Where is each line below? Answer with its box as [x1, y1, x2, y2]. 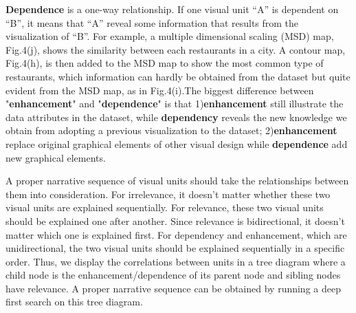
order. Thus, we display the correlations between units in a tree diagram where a [5, 254, 346, 268]
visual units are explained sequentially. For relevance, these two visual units [5, 200, 324, 215]
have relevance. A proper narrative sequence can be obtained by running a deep [5, 281, 341, 295]
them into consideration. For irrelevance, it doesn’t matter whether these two [5, 186, 331, 201]
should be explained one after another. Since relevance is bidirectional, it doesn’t [5, 213, 345, 228]
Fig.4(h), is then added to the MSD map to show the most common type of [5, 56, 324, 70]
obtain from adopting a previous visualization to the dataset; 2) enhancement [5, 123, 337, 138]
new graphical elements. [5, 150, 106, 164]
